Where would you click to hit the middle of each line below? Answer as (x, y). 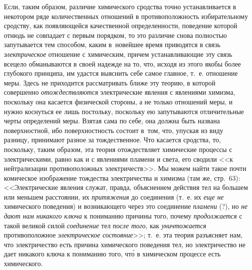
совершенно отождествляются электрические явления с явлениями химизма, (119, 92)
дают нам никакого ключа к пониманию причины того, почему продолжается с (123, 216)
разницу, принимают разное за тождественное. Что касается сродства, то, (112, 140)
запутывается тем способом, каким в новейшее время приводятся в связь (112, 44)
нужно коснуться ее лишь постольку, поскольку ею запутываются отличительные (124, 111)
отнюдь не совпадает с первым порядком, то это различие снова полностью (116, 35)
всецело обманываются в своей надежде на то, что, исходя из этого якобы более (123, 63)
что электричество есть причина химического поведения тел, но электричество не (125, 244)
